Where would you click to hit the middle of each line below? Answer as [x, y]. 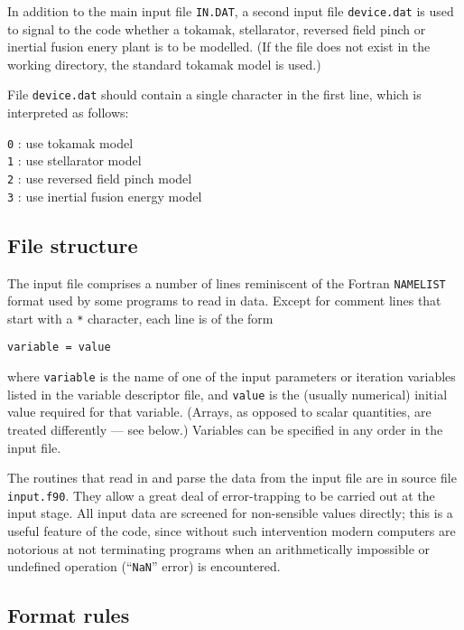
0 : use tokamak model [70, 142]
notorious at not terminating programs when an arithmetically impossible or [219, 548]
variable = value [59, 348]
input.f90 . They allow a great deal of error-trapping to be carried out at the [221, 495]
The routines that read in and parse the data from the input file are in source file [232, 478]
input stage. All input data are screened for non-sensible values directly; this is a [230, 513]
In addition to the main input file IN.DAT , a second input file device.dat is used [231, 11]
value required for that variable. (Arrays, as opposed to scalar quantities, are [219, 412]
